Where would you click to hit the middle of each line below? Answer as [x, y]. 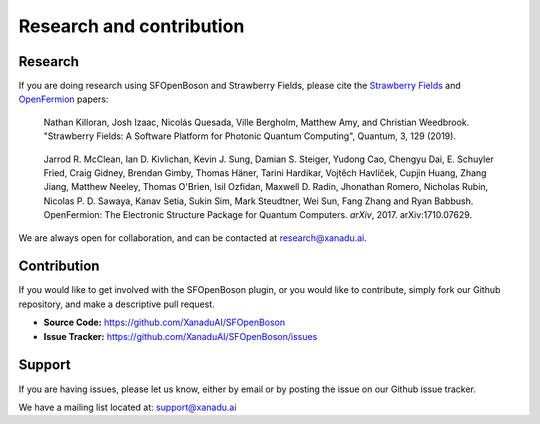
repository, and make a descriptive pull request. [116, 304]
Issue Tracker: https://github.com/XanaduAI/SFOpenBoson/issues [180, 336]
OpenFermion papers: [63, 99]
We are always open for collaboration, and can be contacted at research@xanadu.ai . [192, 237]
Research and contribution [131, 26]
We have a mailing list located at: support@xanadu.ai [127, 407]
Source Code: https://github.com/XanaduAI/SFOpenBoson [164, 322]
